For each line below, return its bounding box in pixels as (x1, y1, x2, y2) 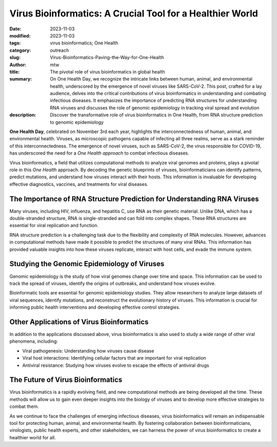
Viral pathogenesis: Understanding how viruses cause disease (22, 347, 154, 354)
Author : (9, 62, 27, 68)
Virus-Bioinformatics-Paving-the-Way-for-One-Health (50, 54, 164, 61)
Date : (9, 26, 22, 32)
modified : (9, 32, 31, 39)
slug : (9, 54, 21, 61)
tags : (9, 40, 21, 46)
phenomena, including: (9, 338, 58, 344)
